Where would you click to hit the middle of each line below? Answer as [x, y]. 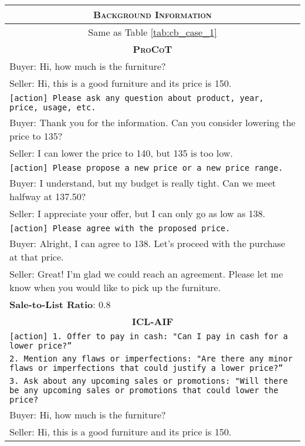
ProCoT [152, 49]
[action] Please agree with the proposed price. [120, 228]
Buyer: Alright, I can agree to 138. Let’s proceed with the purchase [148, 243]
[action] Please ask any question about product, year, [137, 98]
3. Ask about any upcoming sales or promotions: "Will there [149, 381]
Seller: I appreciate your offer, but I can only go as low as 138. [138, 213]
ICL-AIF [152, 321]
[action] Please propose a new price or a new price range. [146, 168]
